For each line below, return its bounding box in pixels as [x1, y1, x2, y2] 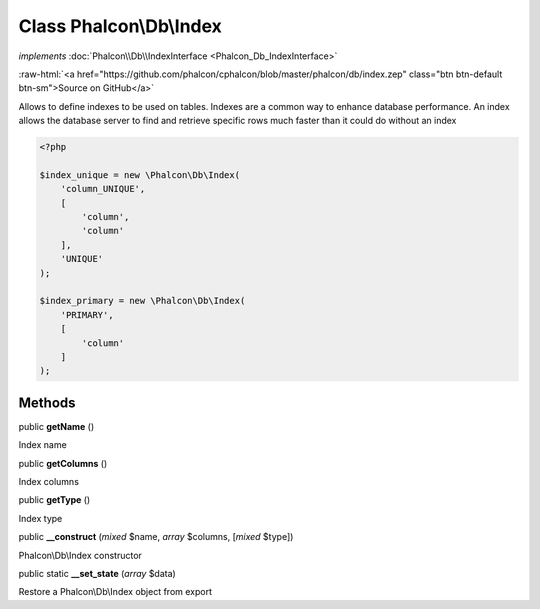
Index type [18, 512, 63, 524]
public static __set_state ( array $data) [18, 567, 177, 579]
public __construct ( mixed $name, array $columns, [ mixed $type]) [18, 531, 294, 543]
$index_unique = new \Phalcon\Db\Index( [39, 169, 240, 180]
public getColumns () [18, 457, 108, 469]
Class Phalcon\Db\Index [18, 15, 222, 37]
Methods [18, 394, 76, 411]
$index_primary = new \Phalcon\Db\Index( [39, 295, 246, 307]
